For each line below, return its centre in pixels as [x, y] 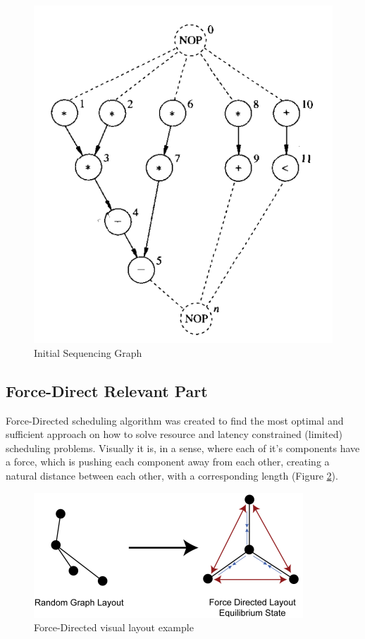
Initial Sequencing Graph [88, 352]
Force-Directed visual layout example [114, 627]
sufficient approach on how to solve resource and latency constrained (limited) [174, 434]
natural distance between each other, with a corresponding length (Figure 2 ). [172, 476]
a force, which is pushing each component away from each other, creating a [168, 462]
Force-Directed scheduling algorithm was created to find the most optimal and [175, 420]
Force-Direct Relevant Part [107, 390]
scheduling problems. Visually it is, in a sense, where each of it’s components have [183, 448]
